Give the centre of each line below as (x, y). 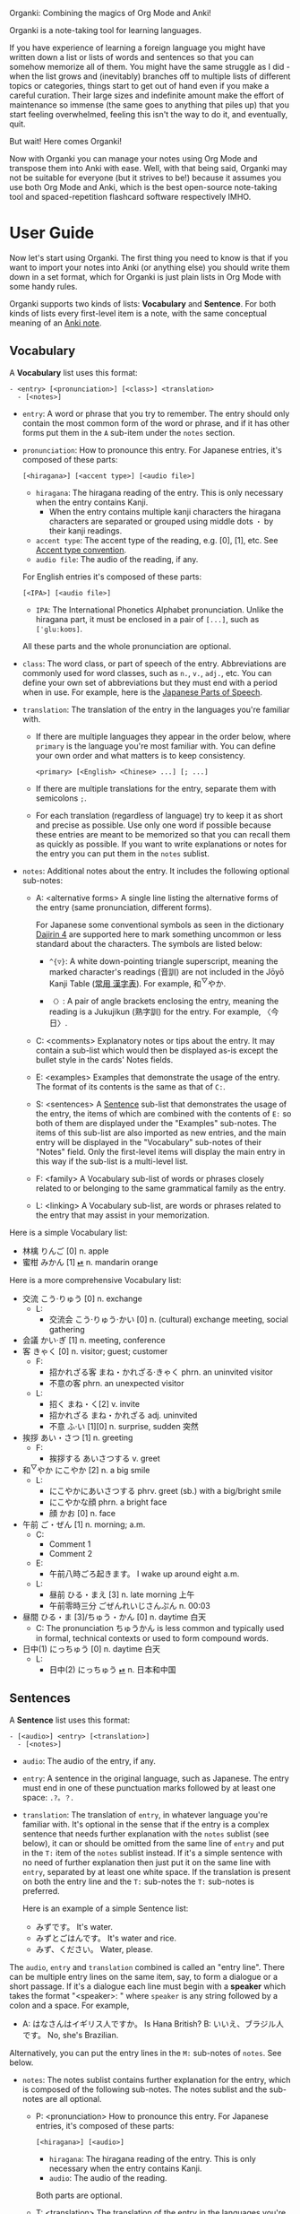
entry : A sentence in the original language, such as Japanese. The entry (155, 1778)
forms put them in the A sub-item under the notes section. (129, 432)
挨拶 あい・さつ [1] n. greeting (77, 1437)
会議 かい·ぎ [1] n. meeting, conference (94, 1341)
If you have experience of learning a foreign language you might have (137, 48)
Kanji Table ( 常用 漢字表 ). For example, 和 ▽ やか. (137, 983)
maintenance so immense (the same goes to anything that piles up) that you (149, 105)
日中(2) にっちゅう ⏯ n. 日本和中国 (112, 1670)
